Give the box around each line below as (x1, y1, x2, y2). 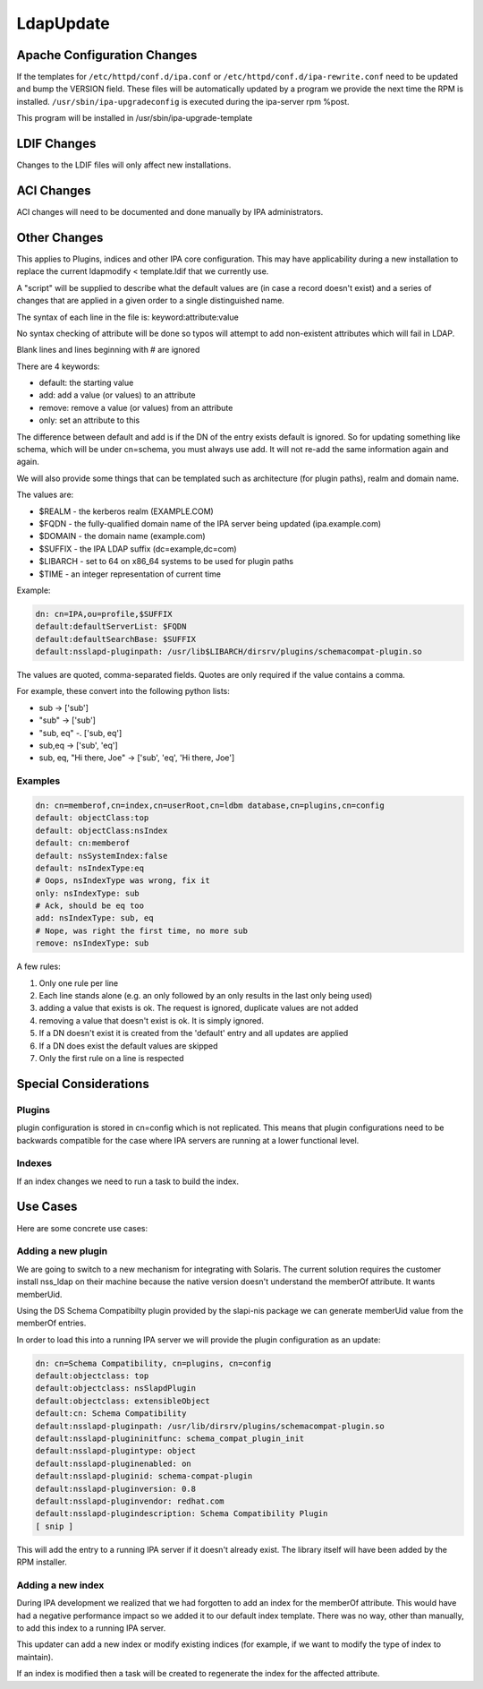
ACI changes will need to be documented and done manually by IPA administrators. (16, 207, 324, 218)
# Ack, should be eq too (35, 901, 145, 911)
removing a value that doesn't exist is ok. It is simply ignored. (38, 1015, 264, 1025)
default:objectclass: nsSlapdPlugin (35, 1384, 197, 1393)
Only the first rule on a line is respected (38, 1052, 184, 1063)
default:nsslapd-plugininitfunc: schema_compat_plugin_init (35, 1434, 305, 1444)
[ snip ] (35, 1521, 74, 1531)
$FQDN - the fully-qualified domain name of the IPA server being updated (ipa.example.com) (38, 518, 382, 528)
